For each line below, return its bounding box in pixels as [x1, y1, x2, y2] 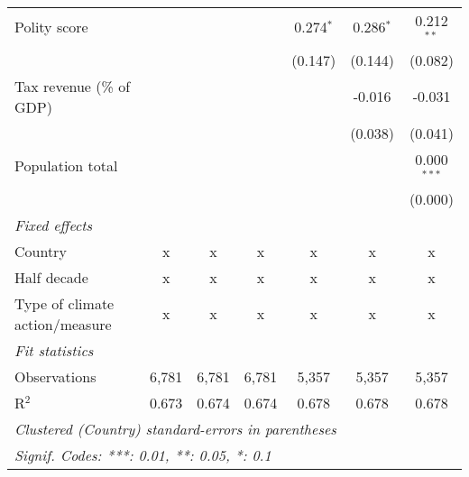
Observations [14, 365, 97, 387]
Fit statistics [14, 339, 94, 361]
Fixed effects [14, 214, 93, 235]
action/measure [14, 313, 112, 335]
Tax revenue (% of [14, 75, 131, 96]
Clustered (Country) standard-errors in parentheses [14, 417, 336, 439]
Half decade [14, 266, 88, 288]
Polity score [14, 16, 88, 38]
